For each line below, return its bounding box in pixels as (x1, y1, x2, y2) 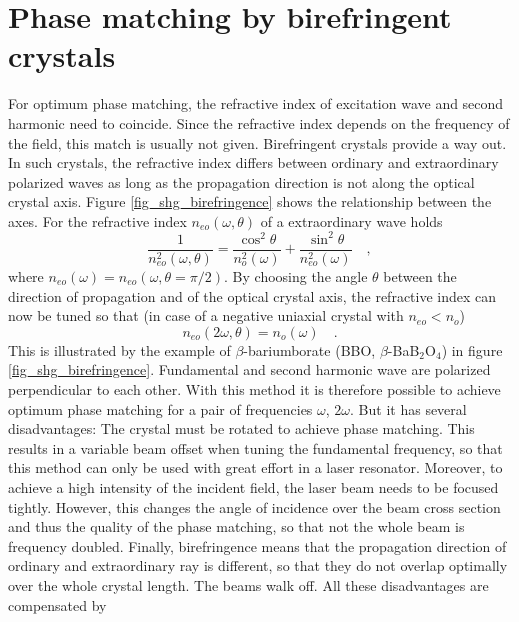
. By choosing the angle (224, 266, 368, 287)
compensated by (8, 594, 107, 615)
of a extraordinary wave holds (260, 210, 443, 231)
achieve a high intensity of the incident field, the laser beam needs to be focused (8, 476, 499, 497)
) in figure (441, 339, 503, 360)
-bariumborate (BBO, (243, 339, 376, 360)
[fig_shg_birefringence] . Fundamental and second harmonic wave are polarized (8, 359, 491, 380)
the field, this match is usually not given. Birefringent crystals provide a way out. (8, 132, 507, 153)
